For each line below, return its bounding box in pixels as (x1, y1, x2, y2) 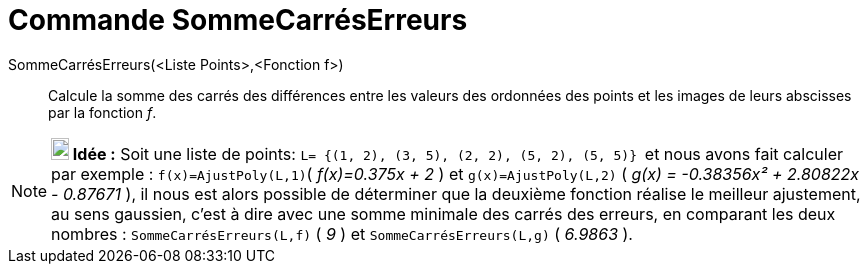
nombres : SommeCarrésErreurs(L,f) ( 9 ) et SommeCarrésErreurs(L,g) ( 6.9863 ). (51, 223, 633, 244)
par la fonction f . (48, 103, 157, 121)
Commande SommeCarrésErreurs (8, 3, 468, 37)
